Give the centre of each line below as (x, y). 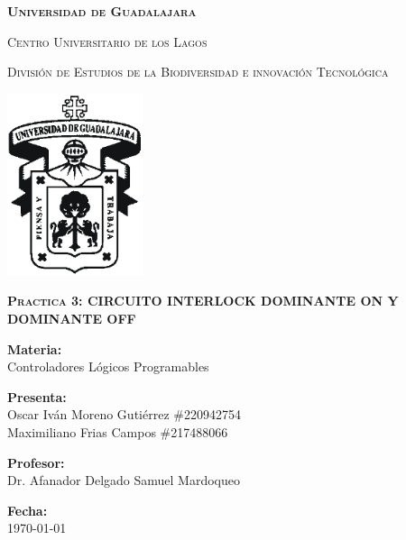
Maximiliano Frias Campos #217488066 (118, 432)
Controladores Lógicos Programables (108, 366)
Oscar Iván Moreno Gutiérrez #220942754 (124, 414)
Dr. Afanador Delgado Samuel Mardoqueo (124, 480)
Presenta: (37, 396)
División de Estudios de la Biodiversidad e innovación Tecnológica (198, 72)
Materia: (35, 348)
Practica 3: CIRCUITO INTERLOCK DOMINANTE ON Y (203, 301)
